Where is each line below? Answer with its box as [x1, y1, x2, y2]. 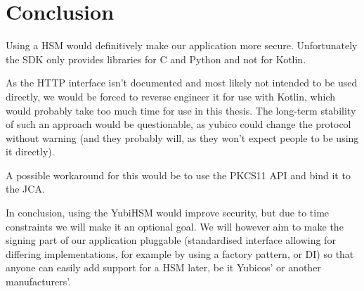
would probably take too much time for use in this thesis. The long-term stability [6, 103, 356, 117]
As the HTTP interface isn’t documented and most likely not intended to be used [6, 75, 358, 90]
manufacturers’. [6, 274, 72, 289]
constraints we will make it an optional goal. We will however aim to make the [6, 219, 344, 233]
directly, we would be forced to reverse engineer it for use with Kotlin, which [6, 89, 335, 103]
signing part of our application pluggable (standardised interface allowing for [6, 233, 336, 247]
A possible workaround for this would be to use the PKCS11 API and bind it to [6, 167, 351, 182]
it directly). [6, 144, 55, 159]
